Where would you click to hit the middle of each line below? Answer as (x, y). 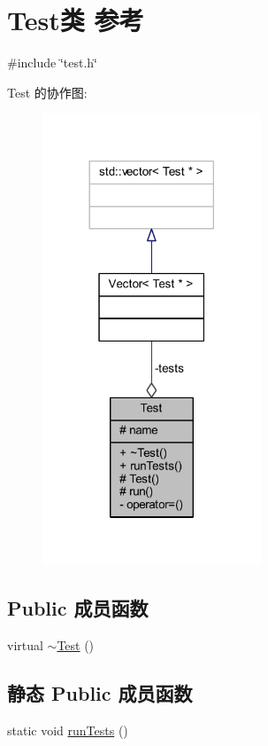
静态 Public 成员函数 (100, 692)
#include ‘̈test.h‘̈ (52, 63)
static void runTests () (68, 730)
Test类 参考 (76, 20)
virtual (25, 644)
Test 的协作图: (47, 92)
